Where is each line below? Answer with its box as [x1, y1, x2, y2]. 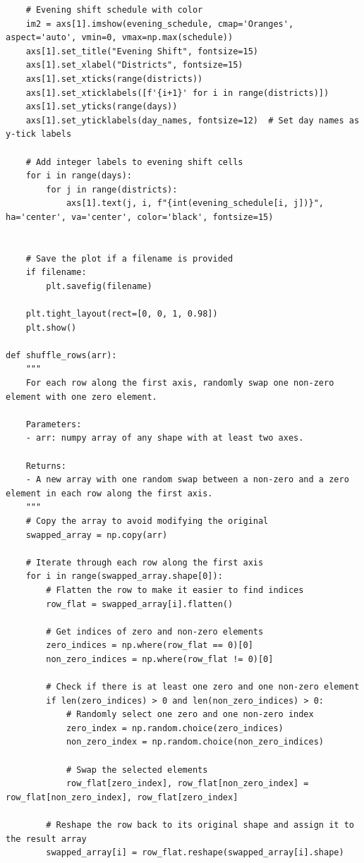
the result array [6, 833, 87, 844]
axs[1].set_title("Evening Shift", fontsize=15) [25, 46, 258, 56]
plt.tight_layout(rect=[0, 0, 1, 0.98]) [25, 309, 218, 319]
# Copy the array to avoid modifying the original [25, 515, 269, 526]
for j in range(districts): [46, 184, 178, 195]
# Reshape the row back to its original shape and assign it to [46, 820, 354, 831]
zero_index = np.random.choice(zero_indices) [66, 723, 284, 733]
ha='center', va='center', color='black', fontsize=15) [6, 212, 274, 222]
